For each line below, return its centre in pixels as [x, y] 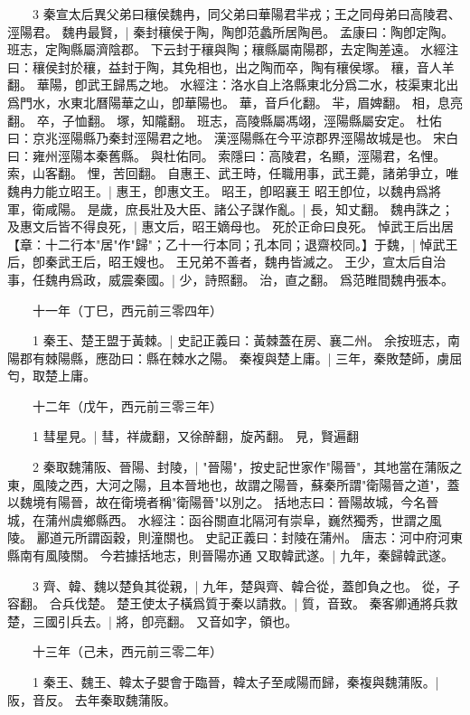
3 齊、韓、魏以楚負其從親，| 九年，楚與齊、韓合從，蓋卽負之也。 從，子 [246, 585]
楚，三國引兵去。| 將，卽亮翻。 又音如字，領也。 [153, 621]
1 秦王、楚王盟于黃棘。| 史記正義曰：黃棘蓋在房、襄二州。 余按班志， [240, 340]
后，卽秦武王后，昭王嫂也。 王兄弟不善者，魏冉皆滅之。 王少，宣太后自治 [227, 262]
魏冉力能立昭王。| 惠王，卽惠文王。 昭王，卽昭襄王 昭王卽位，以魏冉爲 [218, 190]
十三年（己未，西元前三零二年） [127, 651]
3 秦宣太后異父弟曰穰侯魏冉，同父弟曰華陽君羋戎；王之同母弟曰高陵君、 [246, 14]
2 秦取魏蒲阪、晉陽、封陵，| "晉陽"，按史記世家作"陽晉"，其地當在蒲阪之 [247, 467]
